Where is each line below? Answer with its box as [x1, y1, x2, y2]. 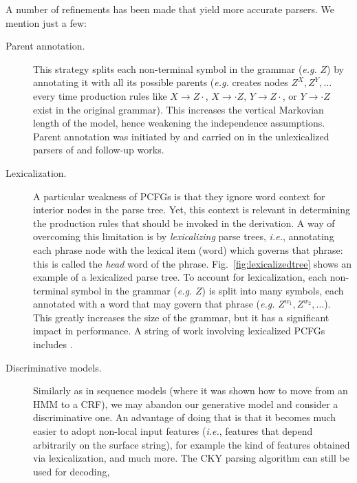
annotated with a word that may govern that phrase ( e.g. [33, 297, 275, 311]
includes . [33, 337, 73, 352]
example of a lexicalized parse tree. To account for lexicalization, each [33, 270, 327, 284]
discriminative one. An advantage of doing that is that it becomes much [33, 410, 336, 425]
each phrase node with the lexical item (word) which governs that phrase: [33, 242, 343, 257]
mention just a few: [6, 15, 87, 30]
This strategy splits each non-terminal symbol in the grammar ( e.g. [33, 61, 317, 76]
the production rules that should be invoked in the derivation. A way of [33, 215, 335, 230]
